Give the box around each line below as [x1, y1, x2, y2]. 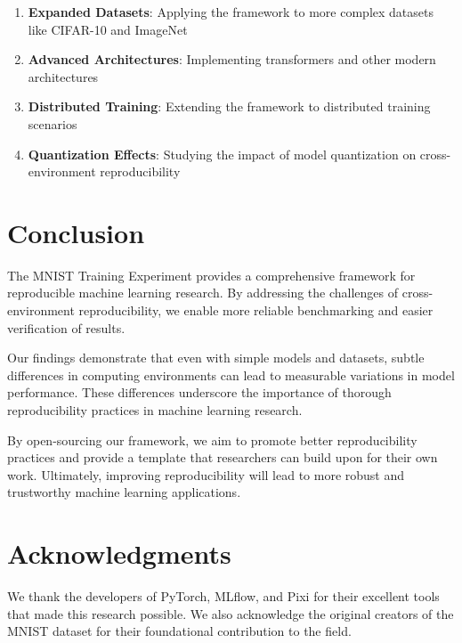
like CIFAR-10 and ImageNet [28, 20, 188, 38]
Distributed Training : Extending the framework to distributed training [28, 97, 431, 116]
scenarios [28, 114, 77, 133]
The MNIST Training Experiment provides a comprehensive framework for [7, 265, 416, 284]
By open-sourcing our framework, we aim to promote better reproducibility [7, 430, 417, 449]
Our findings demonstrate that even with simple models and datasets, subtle [7, 348, 425, 367]
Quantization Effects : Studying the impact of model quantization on [28, 144, 417, 163]
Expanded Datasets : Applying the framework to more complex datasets [28, 3, 434, 20]
